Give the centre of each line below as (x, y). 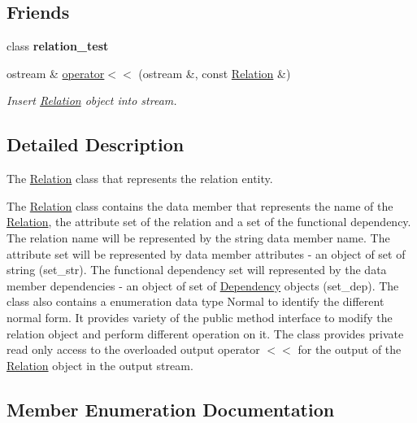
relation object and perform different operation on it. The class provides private (205, 333)
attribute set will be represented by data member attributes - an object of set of (206, 253)
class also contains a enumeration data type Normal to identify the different (195, 301)
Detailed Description (96, 144)
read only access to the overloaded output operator (133, 349)
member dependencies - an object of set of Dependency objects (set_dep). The (203, 285)
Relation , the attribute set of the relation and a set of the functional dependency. (209, 222)
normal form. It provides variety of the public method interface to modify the (200, 317)
